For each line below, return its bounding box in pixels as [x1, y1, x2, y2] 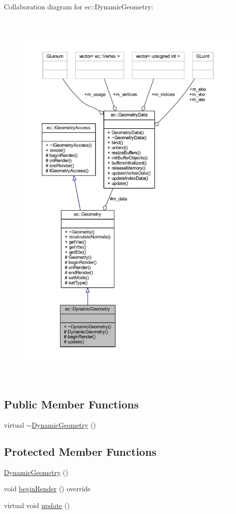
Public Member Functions [4, 396, 139, 411]
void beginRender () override [4, 483, 91, 494]
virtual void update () [4, 500, 70, 510]
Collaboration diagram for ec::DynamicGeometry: [4, 1, 153, 11]
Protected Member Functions [4, 443, 157, 459]
